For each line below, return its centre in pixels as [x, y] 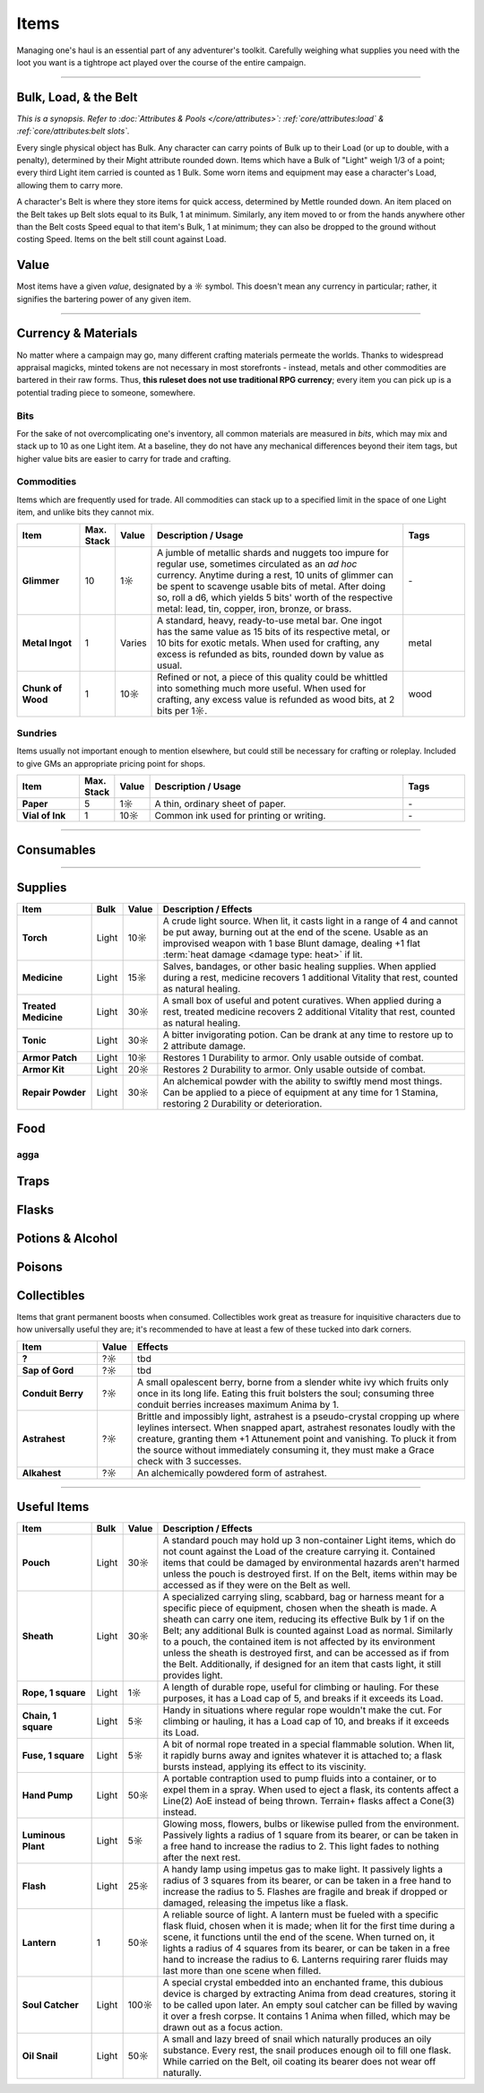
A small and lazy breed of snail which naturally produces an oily [297, 2039]
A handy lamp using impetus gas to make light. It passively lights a [303, 1870]
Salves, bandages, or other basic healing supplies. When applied [299, 966]
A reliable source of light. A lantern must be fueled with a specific [301, 1915]
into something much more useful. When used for [262, 688]
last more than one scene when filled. [242, 1971]
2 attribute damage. [204, 1046]
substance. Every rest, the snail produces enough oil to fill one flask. [307, 2051]
